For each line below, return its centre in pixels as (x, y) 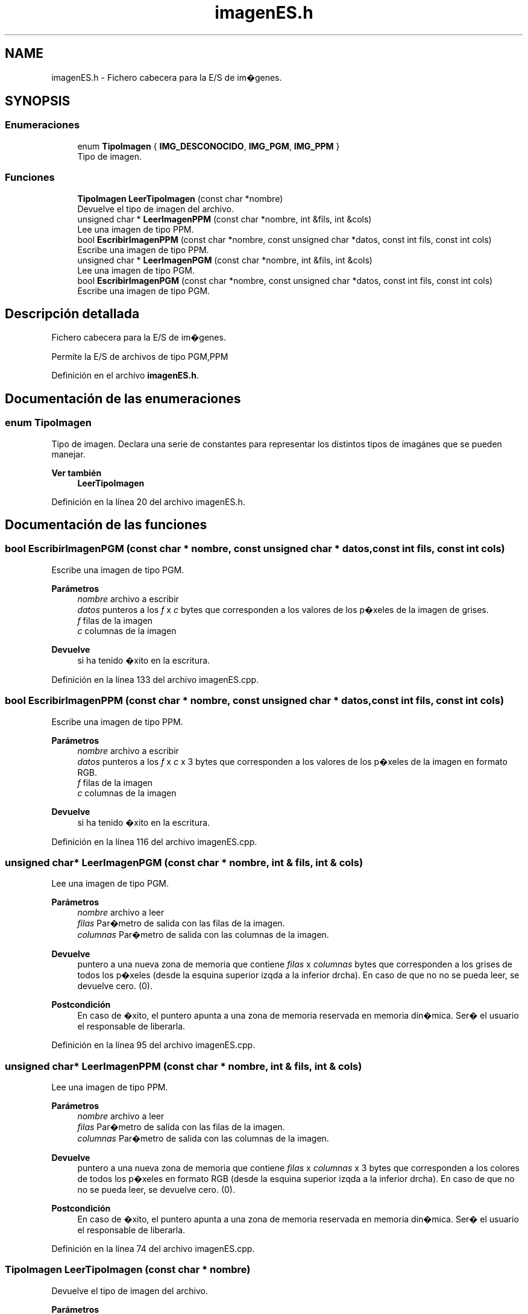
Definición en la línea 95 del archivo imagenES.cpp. (153, 1045)
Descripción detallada (72, 313)
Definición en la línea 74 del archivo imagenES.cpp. (153, 1249)
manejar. (68, 454)
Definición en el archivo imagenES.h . (125, 376)
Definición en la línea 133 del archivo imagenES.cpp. (155, 679)
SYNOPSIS (38, 101)
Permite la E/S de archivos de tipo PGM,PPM (140, 357)
